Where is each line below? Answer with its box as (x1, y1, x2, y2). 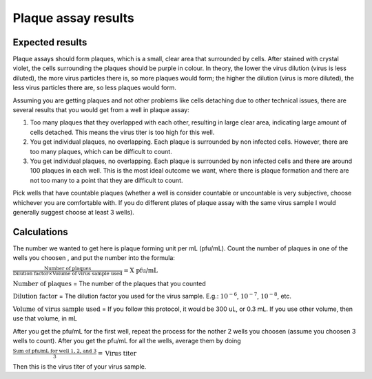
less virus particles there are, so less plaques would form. (12, 83, 177, 92)
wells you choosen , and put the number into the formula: (12, 254, 176, 262)
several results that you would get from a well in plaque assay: (12, 106, 189, 114)
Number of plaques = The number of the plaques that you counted (12, 279, 206, 288)
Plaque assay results (12, 10, 134, 25)
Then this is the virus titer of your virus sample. (12, 362, 147, 371)
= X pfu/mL (123, 267, 158, 274)
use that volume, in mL (12, 314, 77, 323)
